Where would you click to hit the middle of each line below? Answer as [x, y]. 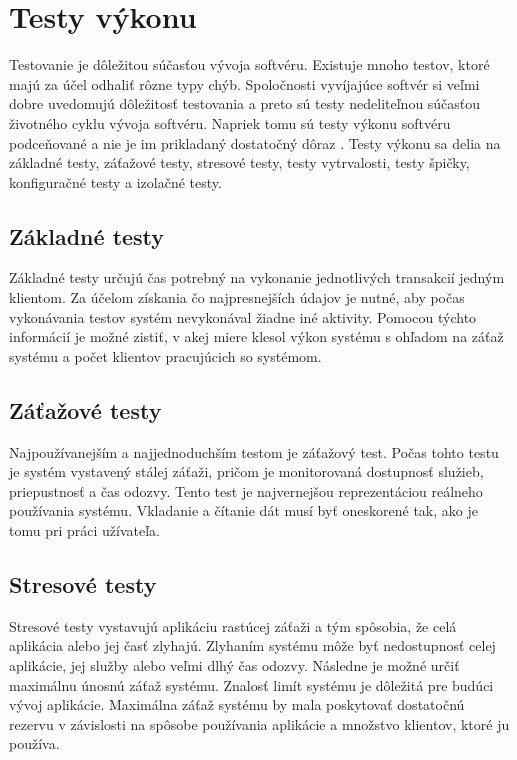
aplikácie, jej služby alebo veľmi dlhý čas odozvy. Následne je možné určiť [234, 665]
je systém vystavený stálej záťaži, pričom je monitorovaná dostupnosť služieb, [246, 471]
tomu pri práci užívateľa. [84, 530]
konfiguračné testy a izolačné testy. [115, 181]
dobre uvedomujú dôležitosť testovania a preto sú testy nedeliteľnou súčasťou [245, 103]
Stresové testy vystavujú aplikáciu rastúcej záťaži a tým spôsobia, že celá [233, 625]
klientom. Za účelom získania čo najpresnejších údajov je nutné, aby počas [237, 297]
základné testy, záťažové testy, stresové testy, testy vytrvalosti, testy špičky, [239, 162]
